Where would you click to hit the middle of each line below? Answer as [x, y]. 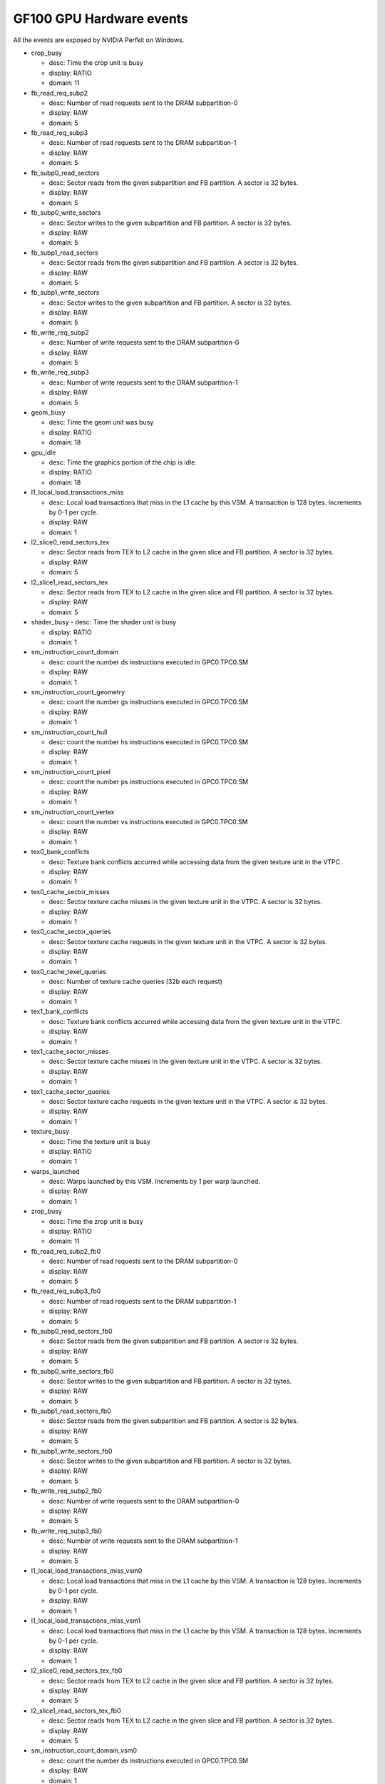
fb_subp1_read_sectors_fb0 [71, 1411]
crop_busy [46, 53]
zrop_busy [46, 1211]
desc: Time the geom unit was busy [101, 422]
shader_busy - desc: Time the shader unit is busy [104, 622]
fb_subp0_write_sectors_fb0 [72, 1371]
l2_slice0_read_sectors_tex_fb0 [77, 1671]
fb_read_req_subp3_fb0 [66, 1291]
